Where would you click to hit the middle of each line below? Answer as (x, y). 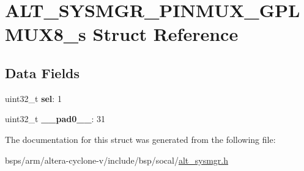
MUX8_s (46, 34)
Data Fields (43, 72)
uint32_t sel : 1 (33, 98)
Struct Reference (165, 34)
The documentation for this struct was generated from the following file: (140, 139)
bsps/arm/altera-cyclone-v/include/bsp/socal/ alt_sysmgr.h (117, 160)
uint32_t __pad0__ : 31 (55, 119)
